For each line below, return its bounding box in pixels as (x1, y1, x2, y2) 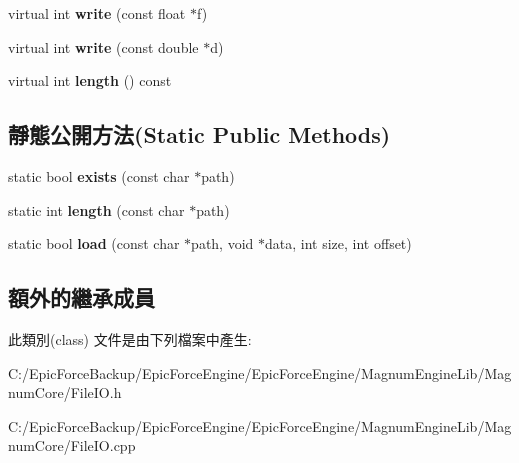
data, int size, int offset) (265, 233, 412, 254)
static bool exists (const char (8, 165, 190, 186)
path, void (191, 233, 254, 254)
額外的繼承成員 (8, 282, 155, 313)
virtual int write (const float (8, 3, 186, 23)
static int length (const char (8, 199, 185, 220)
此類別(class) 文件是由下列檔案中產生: (8, 328, 252, 349)
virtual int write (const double (8, 36, 199, 57)
